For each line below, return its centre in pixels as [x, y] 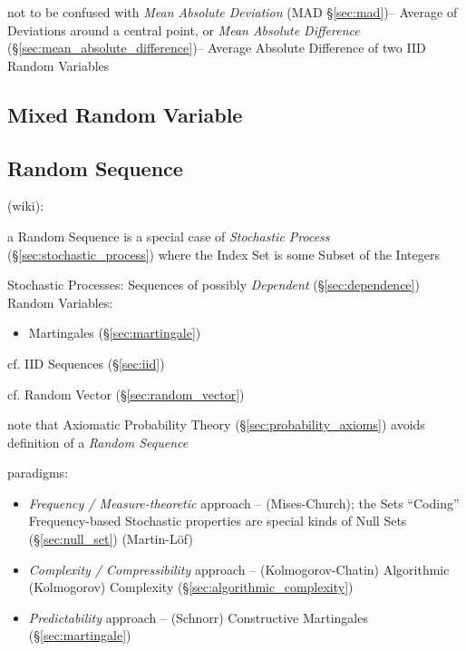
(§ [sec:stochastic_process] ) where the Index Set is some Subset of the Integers [223, 254]
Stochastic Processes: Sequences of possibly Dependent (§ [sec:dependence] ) [214, 285]
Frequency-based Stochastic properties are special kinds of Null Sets [218, 521]
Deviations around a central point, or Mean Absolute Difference [184, 30]
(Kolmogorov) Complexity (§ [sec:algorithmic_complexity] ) [191, 587]
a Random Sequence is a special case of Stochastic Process [169, 236]
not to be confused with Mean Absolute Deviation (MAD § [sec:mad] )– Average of [233, 12]
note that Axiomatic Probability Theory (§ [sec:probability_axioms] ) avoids [216, 424]
